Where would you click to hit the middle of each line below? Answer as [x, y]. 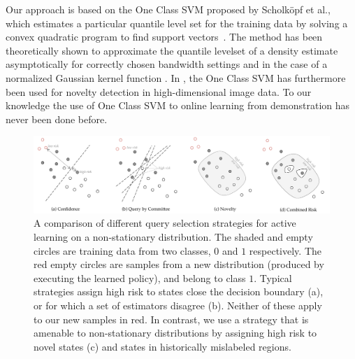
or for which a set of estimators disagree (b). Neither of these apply [178, 305]
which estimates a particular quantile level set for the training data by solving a [177, 23]
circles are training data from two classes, [122, 250]
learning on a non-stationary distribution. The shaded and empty [173, 237]
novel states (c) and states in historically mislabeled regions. [162, 346]
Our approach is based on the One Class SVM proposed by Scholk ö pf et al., [168, 9]
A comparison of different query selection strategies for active [165, 223]
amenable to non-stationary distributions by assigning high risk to [175, 333]
